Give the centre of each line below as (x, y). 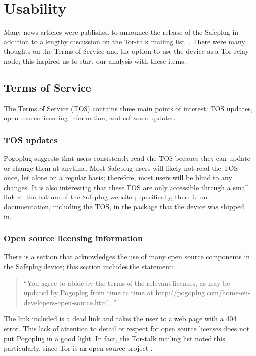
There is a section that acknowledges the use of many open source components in (127, 257)
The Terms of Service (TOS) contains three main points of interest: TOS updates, (128, 108)
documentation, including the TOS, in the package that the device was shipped (124, 207)
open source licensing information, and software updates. (90, 118)
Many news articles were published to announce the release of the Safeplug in (121, 32)
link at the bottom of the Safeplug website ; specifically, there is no (106, 197)
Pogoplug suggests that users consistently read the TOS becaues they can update (127, 158)
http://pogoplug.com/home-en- (203, 293)
